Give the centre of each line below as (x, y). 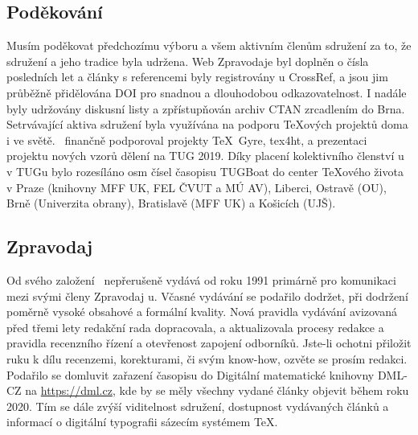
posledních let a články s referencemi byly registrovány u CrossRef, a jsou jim (197, 77)
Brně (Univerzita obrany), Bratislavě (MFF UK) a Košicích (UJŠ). (171, 203)
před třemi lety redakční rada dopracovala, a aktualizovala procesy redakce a (195, 327)
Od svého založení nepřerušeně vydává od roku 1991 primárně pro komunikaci (201, 279)
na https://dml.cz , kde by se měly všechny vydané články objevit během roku (217, 390)
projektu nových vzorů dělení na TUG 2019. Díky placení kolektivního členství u (205, 156)
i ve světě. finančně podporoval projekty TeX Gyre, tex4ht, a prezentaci (187, 140)
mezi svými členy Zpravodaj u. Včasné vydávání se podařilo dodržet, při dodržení (207, 295)
